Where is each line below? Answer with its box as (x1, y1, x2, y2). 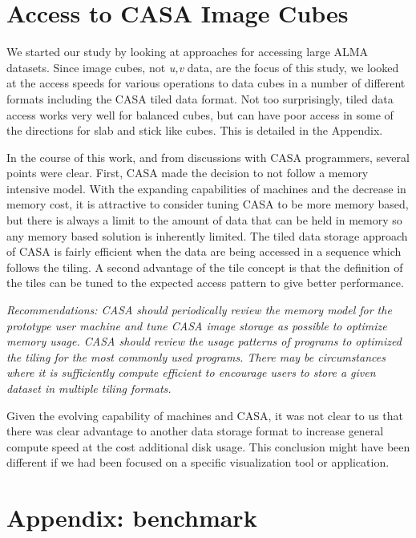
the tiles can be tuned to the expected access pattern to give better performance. (6, 274, 404, 291)
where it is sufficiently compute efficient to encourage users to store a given (6, 364, 376, 381)
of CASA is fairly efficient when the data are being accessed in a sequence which (6, 243, 402, 260)
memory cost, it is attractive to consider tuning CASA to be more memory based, (6, 196, 409, 212)
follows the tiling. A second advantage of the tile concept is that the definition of (6, 258, 403, 275)
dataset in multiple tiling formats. (6, 380, 172, 396)
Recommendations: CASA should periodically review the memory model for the (6, 301, 392, 318)
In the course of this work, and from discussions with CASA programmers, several (6, 148, 410, 165)
